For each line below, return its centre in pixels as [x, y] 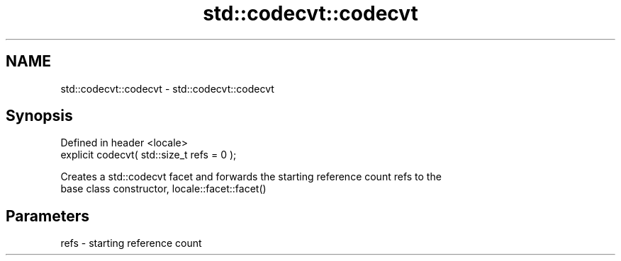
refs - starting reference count [131, 243]
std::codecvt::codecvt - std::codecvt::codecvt [167, 88]
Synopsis [39, 116]
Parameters [47, 216]
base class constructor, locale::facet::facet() [163, 189]
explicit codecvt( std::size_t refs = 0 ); [149, 155]
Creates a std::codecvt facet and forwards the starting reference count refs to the [251, 177]
